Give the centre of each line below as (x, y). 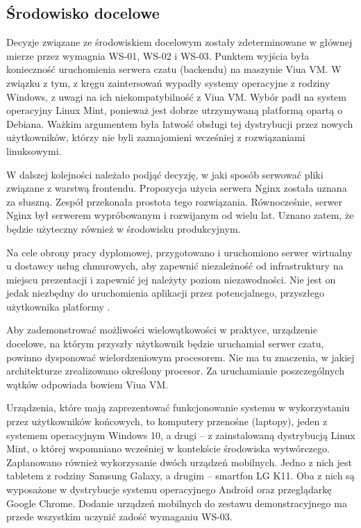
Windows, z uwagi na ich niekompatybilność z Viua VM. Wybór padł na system (176, 96)
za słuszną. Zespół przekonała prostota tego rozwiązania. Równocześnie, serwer (174, 201)
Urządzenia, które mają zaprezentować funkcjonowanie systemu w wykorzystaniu (178, 407)
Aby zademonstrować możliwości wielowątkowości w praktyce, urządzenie (162, 330)
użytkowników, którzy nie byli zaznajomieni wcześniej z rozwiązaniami (156, 137)
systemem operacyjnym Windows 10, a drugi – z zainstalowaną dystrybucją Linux (181, 435)
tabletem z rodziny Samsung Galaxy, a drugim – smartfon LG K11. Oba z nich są (180, 476)
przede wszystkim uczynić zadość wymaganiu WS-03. (119, 517)
